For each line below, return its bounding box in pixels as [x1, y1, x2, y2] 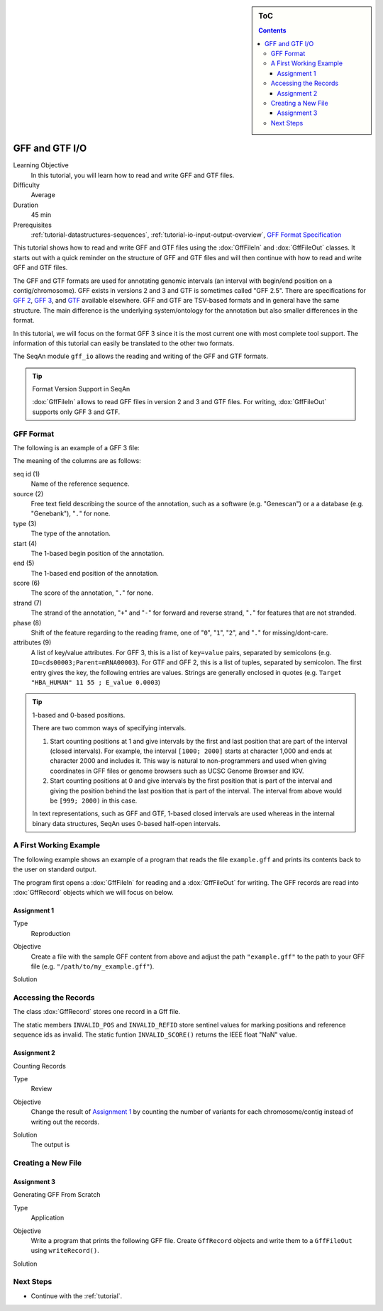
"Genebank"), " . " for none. [30, 509, 111, 518]
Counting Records [13, 1061, 67, 1070]
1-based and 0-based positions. [32, 710, 126, 719]
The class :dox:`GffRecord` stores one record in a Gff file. [13, 1008, 181, 1016]
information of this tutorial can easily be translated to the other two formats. [13, 339, 234, 347]
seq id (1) [13, 469, 40, 478]
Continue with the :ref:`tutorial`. [30, 1291, 123, 1300]
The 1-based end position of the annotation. [30, 569, 159, 577]
